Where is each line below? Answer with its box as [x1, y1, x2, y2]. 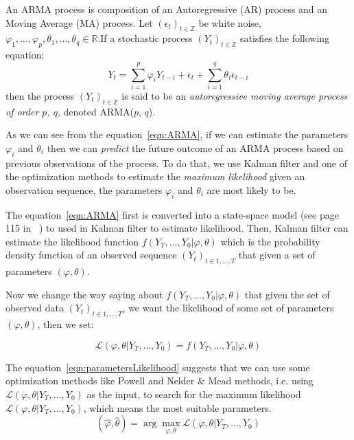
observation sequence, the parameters [5, 182, 163, 197]
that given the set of [244, 287, 330, 301]
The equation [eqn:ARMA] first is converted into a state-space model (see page [5, 207, 339, 221]
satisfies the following [239, 31, 330, 45]
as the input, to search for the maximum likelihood [86, 387, 301, 401]
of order [5, 104, 39, 118]
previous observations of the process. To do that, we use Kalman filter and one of [5, 155, 347, 170]
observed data [5, 300, 64, 315]
